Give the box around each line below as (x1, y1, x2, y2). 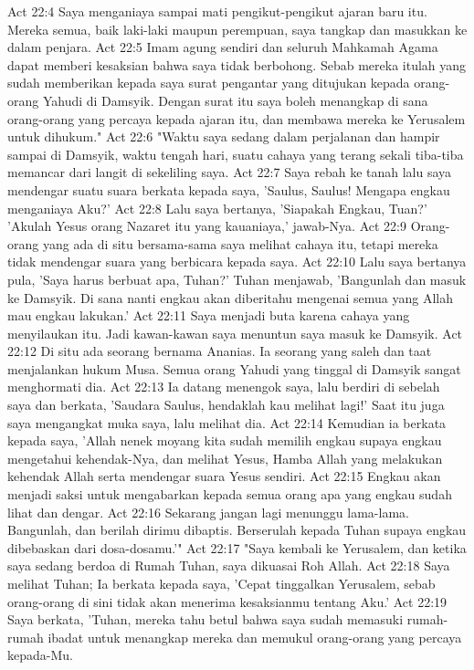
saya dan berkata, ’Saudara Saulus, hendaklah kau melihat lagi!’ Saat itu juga (7, 395, 445, 414)
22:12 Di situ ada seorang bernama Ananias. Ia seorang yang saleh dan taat (7, 341, 432, 361)
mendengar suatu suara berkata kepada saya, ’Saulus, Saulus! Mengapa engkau (7, 180, 450, 199)
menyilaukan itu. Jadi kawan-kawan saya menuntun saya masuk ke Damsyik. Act (7, 323, 463, 342)
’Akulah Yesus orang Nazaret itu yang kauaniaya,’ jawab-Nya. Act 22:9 (7, 216, 406, 236)
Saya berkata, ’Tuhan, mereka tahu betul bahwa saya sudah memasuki (7, 610, 404, 629)
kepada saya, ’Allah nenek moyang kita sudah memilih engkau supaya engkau (7, 431, 442, 450)
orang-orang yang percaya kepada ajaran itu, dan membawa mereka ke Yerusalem (7, 109, 466, 128)
